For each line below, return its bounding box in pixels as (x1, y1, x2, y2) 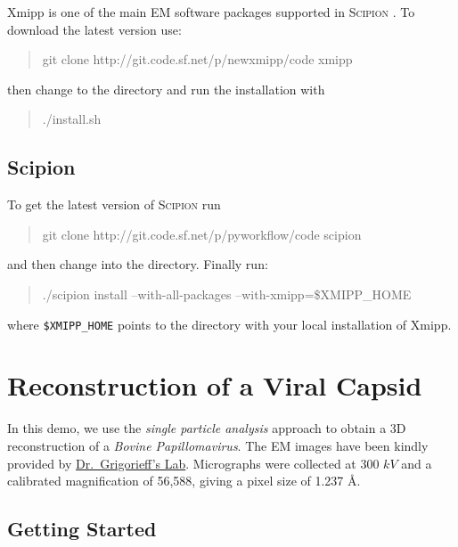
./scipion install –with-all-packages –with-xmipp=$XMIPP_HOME (42, 284, 412, 303)
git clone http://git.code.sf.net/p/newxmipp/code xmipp (42, 50, 353, 69)
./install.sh (42, 110, 102, 128)
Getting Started (7, 515, 157, 543)
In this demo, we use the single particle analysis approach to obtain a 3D (7, 419, 406, 437)
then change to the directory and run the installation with (7, 79, 325, 98)
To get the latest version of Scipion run (7, 195, 221, 214)
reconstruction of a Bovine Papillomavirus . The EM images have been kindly (7, 436, 429, 454)
